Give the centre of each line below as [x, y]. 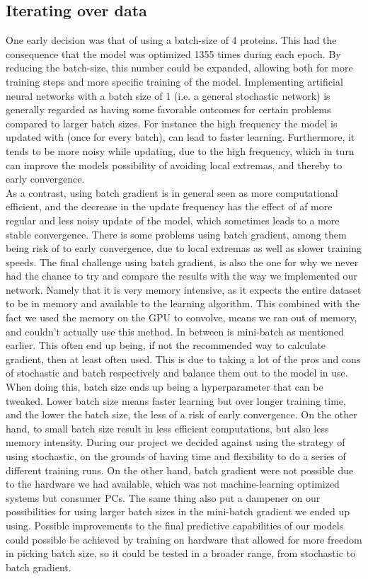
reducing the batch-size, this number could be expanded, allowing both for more [179, 68]
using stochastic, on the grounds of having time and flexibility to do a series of [176, 456]
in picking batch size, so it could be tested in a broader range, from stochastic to [181, 553]
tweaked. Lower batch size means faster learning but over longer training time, [176, 400]
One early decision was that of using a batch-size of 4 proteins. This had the [171, 40]
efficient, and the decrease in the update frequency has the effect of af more [169, 206]
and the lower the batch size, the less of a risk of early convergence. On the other [182, 414]
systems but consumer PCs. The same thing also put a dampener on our [163, 497]
